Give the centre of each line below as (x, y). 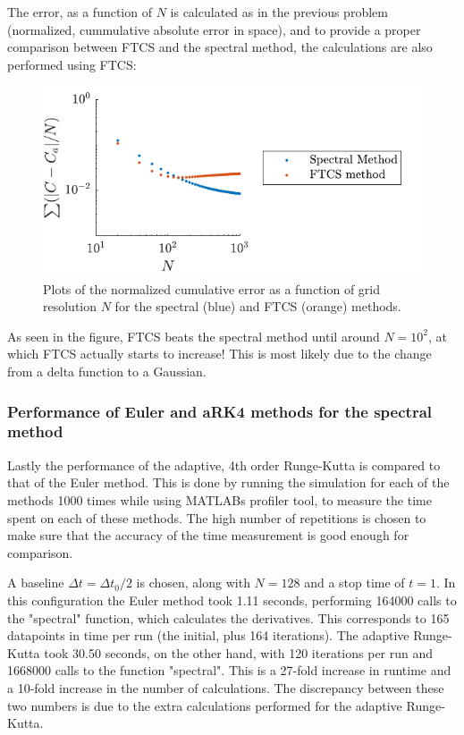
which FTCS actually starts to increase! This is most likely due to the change (219, 354)
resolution (70, 306)
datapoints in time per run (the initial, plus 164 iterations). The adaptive (208, 635)
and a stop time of (354, 583)
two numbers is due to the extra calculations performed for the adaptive (205, 705)
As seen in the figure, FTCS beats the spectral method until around (194, 336)
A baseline (36, 583)
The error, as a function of (80, 12)
